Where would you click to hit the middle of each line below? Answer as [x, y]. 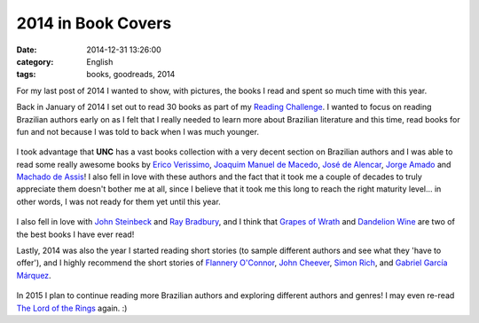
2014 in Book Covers [94, 23]
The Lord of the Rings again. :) [72, 308]
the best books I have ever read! [75, 234]
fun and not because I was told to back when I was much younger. [137, 131]
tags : [26, 75]
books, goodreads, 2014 [131, 75]
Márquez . [34, 275]
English [100, 61]
